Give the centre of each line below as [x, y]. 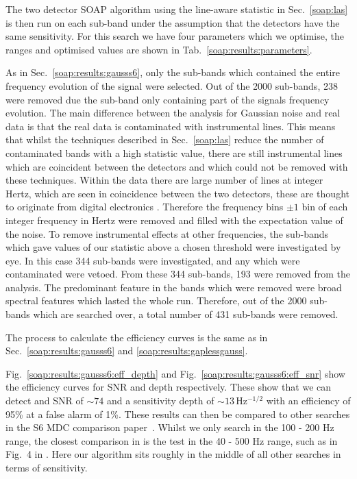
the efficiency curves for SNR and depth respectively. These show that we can [169, 387]
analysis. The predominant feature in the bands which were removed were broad [174, 287]
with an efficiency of [308, 401]
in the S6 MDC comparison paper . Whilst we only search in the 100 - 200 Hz [170, 427]
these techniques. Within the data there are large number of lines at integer [164, 180]
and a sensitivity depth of [160, 401]
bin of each [325, 207]
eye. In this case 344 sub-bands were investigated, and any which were [153, 260]
